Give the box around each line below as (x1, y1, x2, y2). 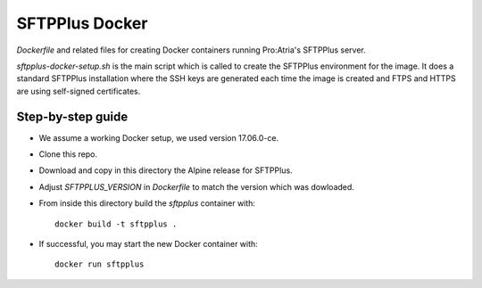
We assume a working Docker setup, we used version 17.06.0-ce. (38, 132, 279, 143)
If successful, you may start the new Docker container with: (38, 238, 258, 249)
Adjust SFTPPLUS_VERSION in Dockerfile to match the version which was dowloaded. (38, 181, 354, 192)
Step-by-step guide (16, 109, 129, 124)
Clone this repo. (38, 149, 98, 160)
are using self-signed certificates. (16, 86, 141, 96)
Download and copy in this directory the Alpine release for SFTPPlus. (38, 165, 294, 176)
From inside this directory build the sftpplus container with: (38, 198, 256, 209)
